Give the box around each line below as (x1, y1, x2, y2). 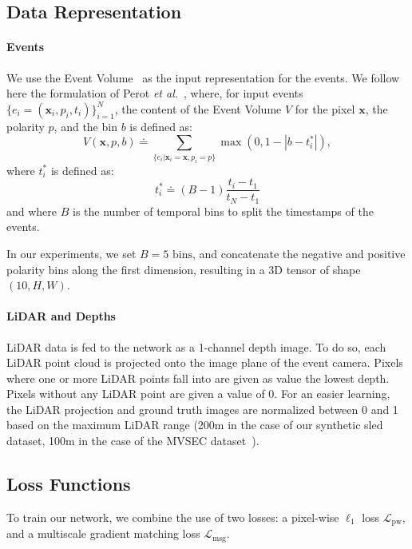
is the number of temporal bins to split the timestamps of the (73, 202, 374, 219)
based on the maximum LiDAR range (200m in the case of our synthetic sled (6, 416, 383, 433)
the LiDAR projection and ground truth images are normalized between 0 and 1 (6, 400, 398, 417)
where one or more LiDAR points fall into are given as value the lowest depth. (6, 369, 390, 386)
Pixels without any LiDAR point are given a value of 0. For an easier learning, (6, 385, 390, 402)
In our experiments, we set (6, 245, 137, 261)
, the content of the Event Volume (114, 100, 282, 117)
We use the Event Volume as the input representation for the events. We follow (6, 69, 400, 86)
